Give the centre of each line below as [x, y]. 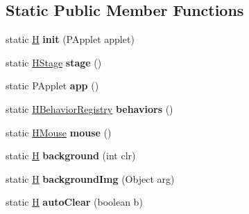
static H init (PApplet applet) [70, 39]
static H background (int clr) [71, 155]
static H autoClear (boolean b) [74, 202]
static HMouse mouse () [59, 132]
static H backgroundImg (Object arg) [90, 178]
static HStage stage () [54, 62]
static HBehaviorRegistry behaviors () [89, 108]
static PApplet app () [52, 86]
